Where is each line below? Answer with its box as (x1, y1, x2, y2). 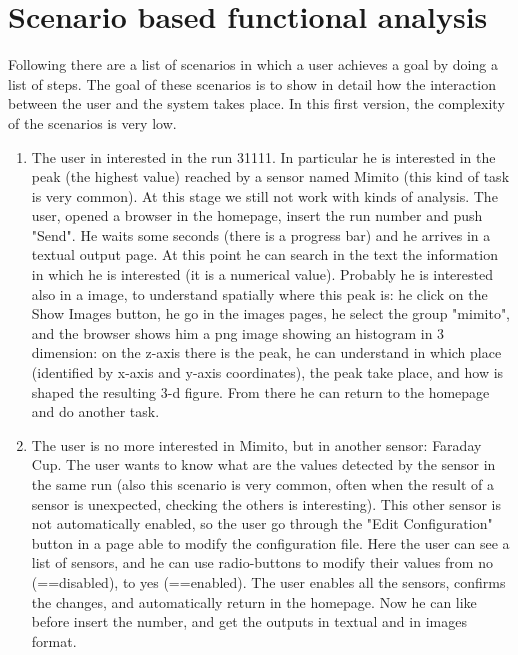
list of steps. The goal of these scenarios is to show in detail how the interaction (8, 73, 496, 94)
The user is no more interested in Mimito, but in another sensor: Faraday (31, 434, 482, 455)
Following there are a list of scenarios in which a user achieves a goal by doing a (8, 54, 498, 75)
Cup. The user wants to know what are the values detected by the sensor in (31, 454, 496, 475)
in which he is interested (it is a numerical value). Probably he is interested (31, 264, 493, 285)
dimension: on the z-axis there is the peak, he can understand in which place (31, 342, 502, 363)
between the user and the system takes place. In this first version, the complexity (8, 93, 505, 114)
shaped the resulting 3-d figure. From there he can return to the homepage (31, 381, 490, 402)
